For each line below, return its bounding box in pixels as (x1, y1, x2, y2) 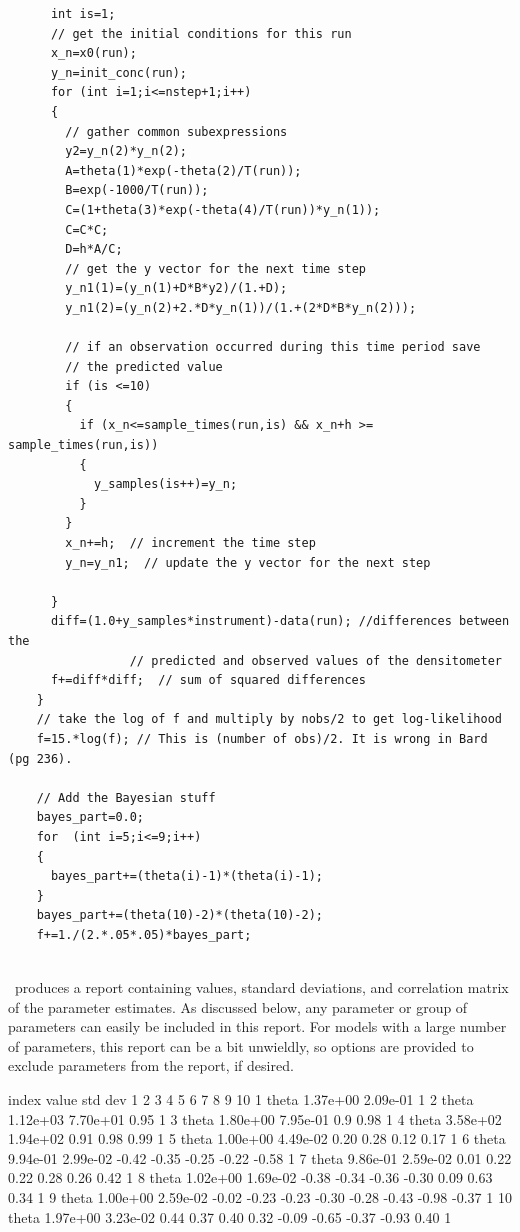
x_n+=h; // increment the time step (65, 536, 316, 551)
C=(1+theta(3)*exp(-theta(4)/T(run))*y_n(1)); (65, 202, 381, 217)
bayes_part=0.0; (36, 810, 145, 825)
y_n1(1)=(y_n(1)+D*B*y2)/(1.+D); (65, 281, 288, 296)
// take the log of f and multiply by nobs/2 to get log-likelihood (36, 712, 502, 727)
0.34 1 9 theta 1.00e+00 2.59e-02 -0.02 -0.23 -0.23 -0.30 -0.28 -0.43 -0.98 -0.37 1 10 (8, 1187, 512, 1208)
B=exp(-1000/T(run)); (65, 183, 209, 198)
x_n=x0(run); (50, 46, 137, 61)
